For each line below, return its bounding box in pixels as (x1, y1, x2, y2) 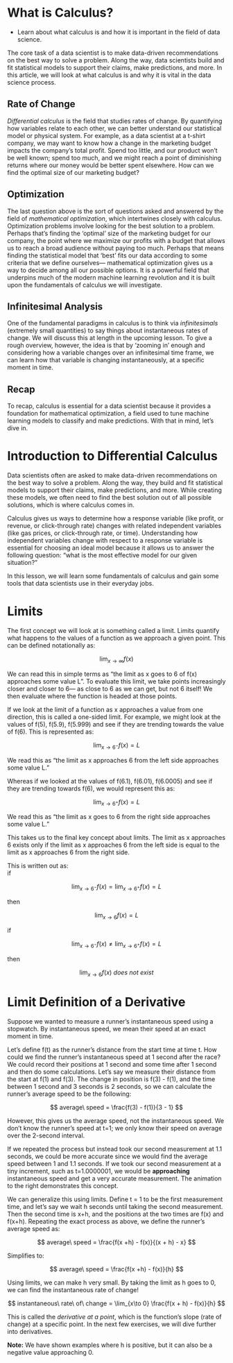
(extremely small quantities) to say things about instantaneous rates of (7, 326, 209, 335)
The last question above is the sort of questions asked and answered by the (7, 207, 224, 215)
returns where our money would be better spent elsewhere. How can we (7, 161, 214, 169)
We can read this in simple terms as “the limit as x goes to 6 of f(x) (7, 670, 198, 678)
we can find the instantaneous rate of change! (7, 1285, 139, 1294)
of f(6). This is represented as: (7, 727, 94, 736)
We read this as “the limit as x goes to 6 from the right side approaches (7, 813, 211, 821)
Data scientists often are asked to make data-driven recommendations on (7, 471, 217, 480)
